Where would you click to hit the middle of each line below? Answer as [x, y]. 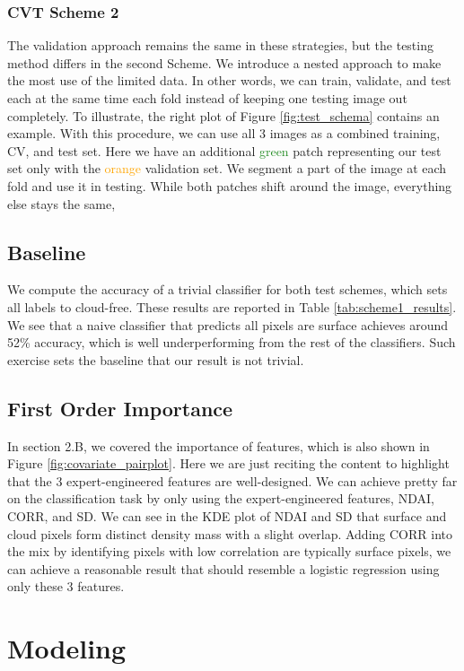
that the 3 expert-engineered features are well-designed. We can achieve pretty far [232, 480]
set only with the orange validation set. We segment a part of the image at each [227, 168]
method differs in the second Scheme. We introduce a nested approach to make [224, 62]
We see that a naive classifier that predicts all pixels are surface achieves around [228, 324]
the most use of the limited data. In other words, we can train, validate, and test [229, 80]
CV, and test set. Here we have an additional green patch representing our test [224, 150]
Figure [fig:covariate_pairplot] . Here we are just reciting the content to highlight [228, 463]
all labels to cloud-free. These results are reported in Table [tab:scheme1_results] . [232, 306]
